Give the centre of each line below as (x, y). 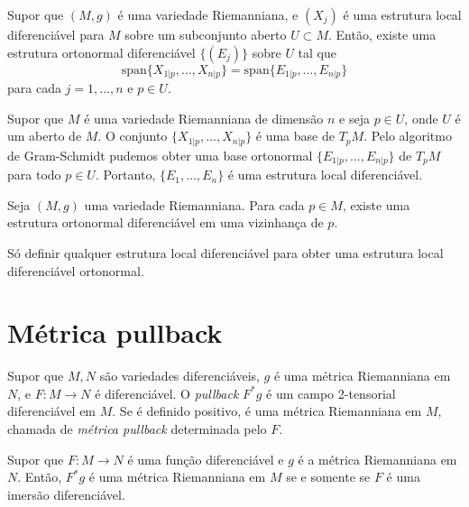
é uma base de (295, 136)
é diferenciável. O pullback (167, 393)
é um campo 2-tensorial (331, 393)
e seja (354, 118)
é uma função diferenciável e (206, 459)
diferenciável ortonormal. (76, 270)
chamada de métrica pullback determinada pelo (137, 429)
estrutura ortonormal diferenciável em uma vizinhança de (166, 222)
